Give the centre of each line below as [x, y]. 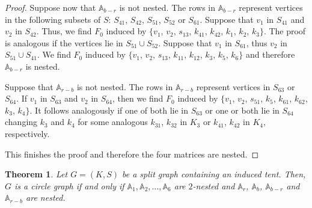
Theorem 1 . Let [36, 174]
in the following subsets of [53, 19]
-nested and [214, 185]
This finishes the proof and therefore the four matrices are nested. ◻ [132, 154]
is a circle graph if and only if [69, 185]
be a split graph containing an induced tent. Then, [214, 174]
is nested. [43, 66]
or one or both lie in [242, 110]
